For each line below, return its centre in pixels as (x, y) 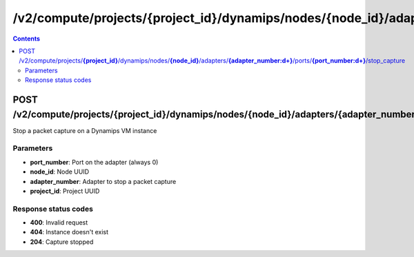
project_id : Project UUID (65, 191)
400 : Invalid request (59, 223)
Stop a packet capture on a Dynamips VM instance (85, 130)
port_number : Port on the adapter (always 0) (94, 162)
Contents (27, 39)
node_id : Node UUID (60, 172)
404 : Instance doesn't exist (69, 232)
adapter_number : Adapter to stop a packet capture (103, 181)
